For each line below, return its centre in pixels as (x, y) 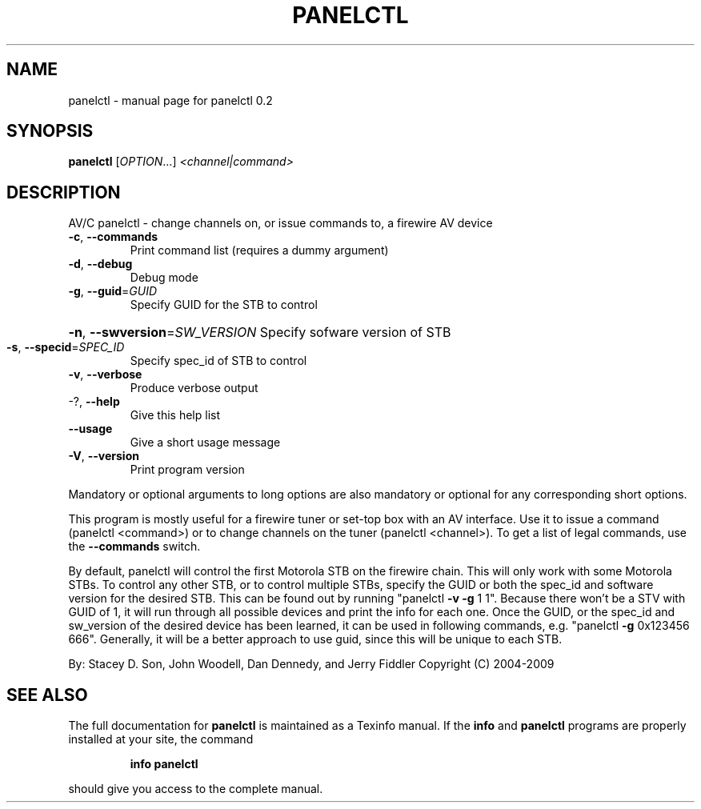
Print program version (187, 470)
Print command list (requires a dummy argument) (259, 250)
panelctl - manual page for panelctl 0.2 (170, 100)
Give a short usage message (205, 443)
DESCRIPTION (64, 192)
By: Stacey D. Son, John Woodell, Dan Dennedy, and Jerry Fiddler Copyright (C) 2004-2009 (311, 664)
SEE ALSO (47, 695)
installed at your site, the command (161, 739)
